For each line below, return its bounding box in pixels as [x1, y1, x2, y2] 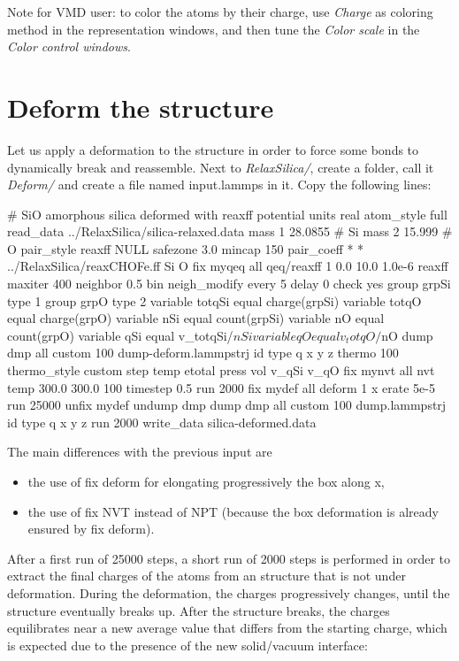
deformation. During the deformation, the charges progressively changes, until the [7, 583, 450, 602]
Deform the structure [7, 88, 274, 125]
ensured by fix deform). [27, 519, 155, 538]
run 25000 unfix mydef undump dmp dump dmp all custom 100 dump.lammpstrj [7, 396, 447, 414]
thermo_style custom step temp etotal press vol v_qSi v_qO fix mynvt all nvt [7, 361, 435, 380]
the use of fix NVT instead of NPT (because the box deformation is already [27, 502, 439, 520]
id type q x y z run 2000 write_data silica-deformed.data [7, 412, 317, 431]
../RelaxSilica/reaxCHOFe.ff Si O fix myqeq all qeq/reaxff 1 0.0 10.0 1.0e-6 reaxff [7, 257, 448, 275]
